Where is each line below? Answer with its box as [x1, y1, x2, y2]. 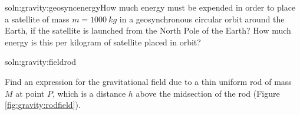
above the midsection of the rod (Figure [136, 87, 280, 99]
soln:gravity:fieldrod [5, 55, 77, 68]
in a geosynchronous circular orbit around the [119, 12, 285, 25]
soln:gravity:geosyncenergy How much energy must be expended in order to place [5, 1, 296, 13]
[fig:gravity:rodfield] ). [5, 98, 81, 111]
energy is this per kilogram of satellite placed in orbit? [5, 35, 201, 48]
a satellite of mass [5, 12, 70, 25]
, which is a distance [52, 87, 126, 99]
